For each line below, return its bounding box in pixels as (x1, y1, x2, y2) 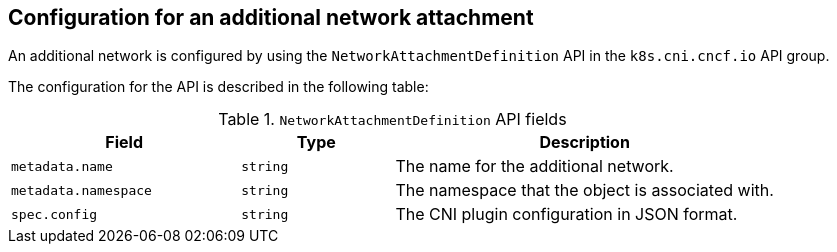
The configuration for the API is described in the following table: (8, 78, 429, 96)
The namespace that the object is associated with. (395, 180, 774, 201)
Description (539, 132, 630, 153)
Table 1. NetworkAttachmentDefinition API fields (218, 109, 567, 130)
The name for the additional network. (395, 156, 674, 177)
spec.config (11, 206, 98, 222)
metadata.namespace (11, 182, 152, 198)
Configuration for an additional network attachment (8, 5, 534, 30)
